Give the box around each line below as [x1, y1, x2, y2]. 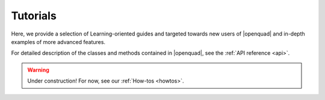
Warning [27, 66, 49, 73]
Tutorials [11, 9, 57, 22]
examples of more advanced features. [11, 38, 105, 45]
